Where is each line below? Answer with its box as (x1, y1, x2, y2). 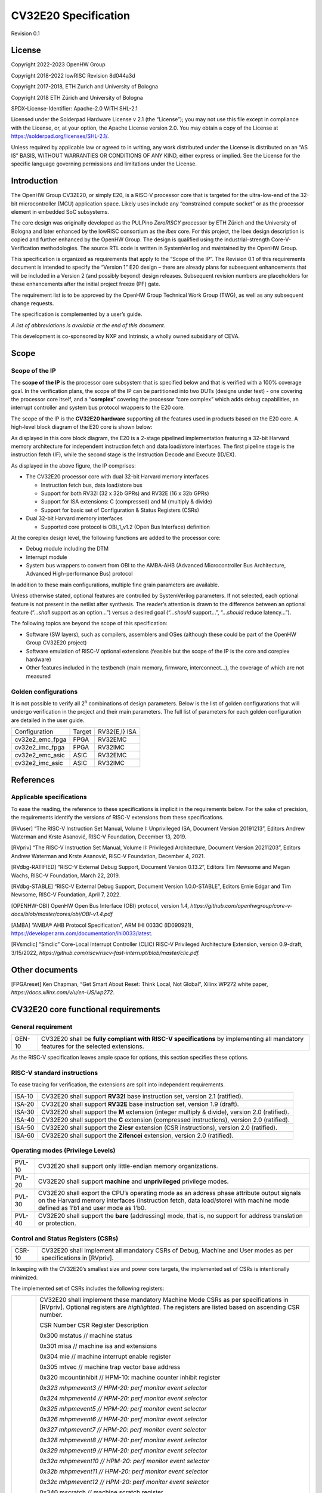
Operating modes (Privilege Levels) (11, 1147, 116, 1155)
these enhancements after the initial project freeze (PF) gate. (11, 281, 161, 288)
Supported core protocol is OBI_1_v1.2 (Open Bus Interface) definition (41, 523, 210, 530)
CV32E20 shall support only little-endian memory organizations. (38, 1162, 218, 1171)
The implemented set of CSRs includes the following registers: (11, 1285, 165, 1292)
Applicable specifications (11, 793, 87, 801)
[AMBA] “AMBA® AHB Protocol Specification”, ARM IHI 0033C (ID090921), (11, 921, 193, 929)
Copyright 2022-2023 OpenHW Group (11, 61, 106, 68)
